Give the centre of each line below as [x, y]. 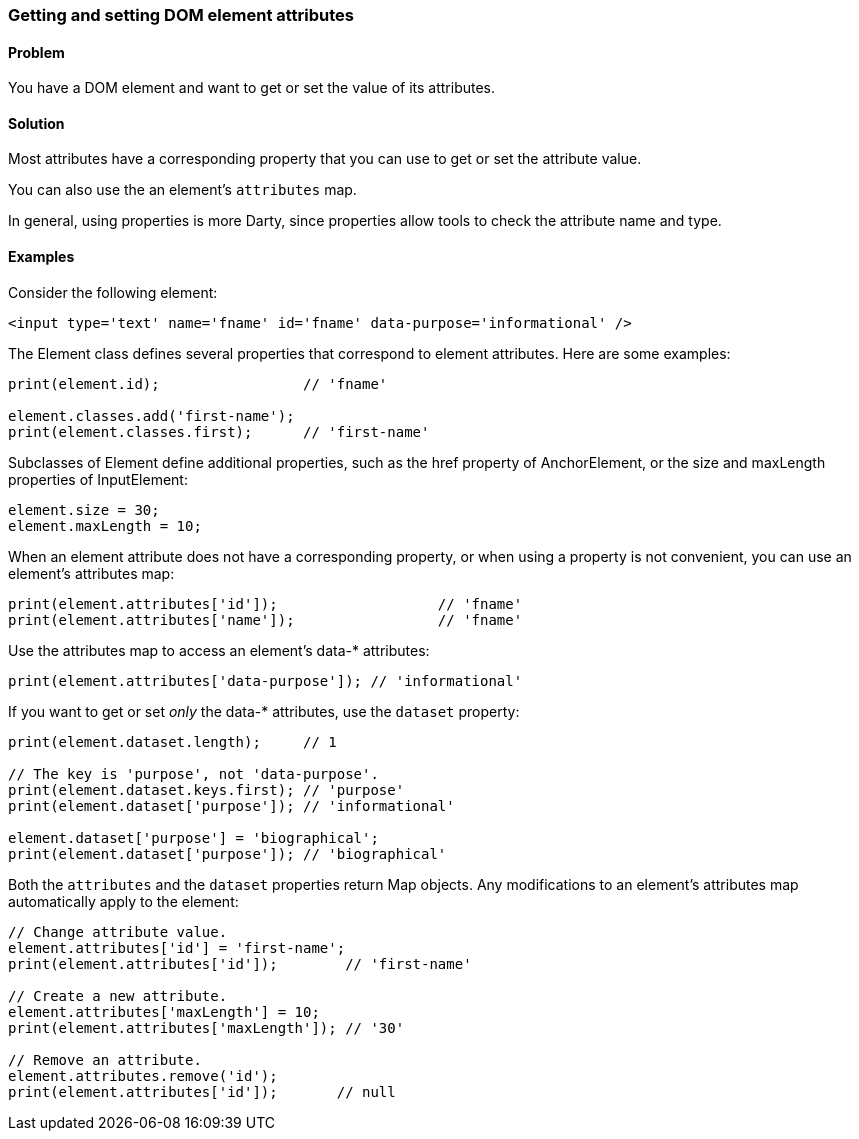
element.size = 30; [84, 509]
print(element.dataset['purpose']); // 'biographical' [227, 853]
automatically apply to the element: [123, 901]
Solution [36, 123]
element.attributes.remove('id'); [143, 1075]
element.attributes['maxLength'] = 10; [164, 1011]
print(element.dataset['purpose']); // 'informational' [231, 805]
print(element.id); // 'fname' [198, 383]
